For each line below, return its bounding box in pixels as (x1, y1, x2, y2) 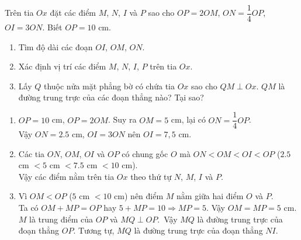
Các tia (18, 147, 45, 159)
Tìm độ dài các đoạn (18, 40, 93, 53)
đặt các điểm (50, 6, 96, 19)
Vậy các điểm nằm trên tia (18, 170, 115, 182)
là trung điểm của (29, 213, 93, 225)
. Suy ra (108, 113, 137, 126)
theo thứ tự (130, 170, 172, 182)
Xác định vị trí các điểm (18, 60, 106, 72)
